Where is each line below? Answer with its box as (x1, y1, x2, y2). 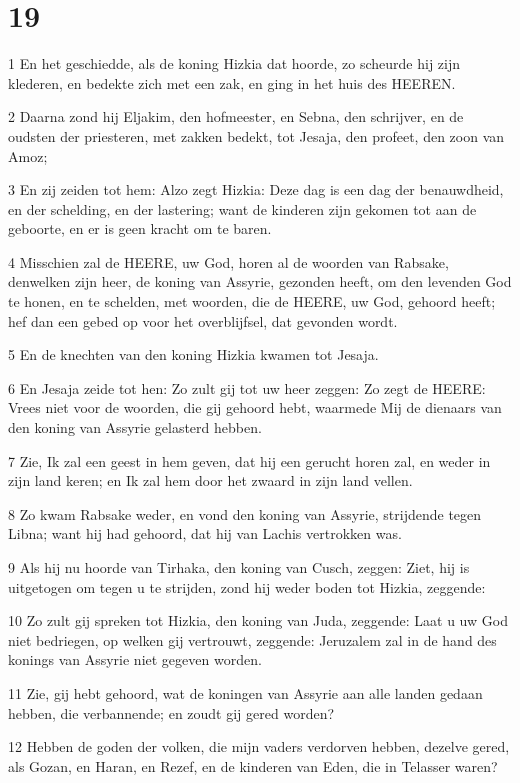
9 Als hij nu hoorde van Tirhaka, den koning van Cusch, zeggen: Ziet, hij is (8, 557, 470, 577)
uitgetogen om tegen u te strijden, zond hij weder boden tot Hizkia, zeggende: (8, 576, 486, 597)
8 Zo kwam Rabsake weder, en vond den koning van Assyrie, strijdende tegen (8, 503, 482, 524)
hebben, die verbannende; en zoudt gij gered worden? (8, 702, 335, 723)
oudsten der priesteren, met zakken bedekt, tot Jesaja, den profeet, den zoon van (8, 125, 505, 146)
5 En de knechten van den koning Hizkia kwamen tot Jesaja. (8, 344, 379, 365)
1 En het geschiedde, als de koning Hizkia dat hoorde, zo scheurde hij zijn (8, 53, 461, 74)
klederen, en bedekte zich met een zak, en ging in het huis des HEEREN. (8, 72, 456, 93)
